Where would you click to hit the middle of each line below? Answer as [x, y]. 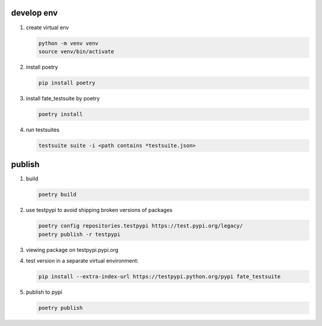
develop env [34, 13]
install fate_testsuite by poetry [63, 98]
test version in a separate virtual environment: [82, 261]
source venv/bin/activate [76, 51]
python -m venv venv [68, 43]
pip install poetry [67, 83]
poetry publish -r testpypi [79, 234]
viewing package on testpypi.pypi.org [72, 250]
